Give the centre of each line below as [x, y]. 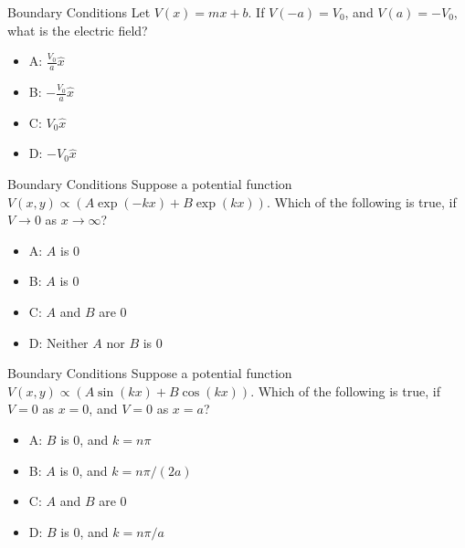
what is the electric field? [78, 30]
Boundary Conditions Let [79, 12]
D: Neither [58, 342]
